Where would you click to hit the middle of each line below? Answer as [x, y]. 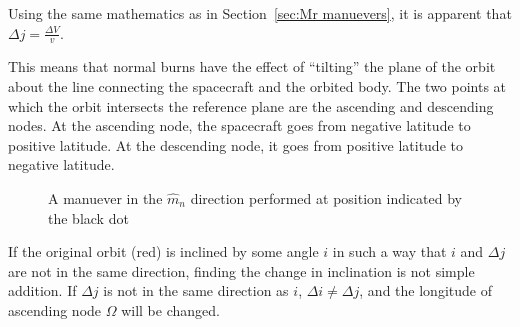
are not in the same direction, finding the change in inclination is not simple [241, 270]
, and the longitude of [425, 290]
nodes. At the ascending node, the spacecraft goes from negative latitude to [239, 125]
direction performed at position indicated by [326, 197]
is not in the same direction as [196, 290]
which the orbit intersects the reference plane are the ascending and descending [251, 105]
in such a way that [389, 251]
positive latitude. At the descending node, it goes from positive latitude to [235, 144]
